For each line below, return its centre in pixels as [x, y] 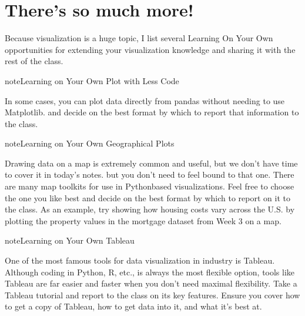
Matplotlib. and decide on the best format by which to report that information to [152, 112]
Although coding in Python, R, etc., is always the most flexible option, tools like [150, 272]
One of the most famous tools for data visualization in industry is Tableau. [140, 260]
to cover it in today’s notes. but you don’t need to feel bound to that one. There [150, 174]
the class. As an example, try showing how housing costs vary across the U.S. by [150, 209]
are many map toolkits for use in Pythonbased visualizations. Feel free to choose [150, 186]
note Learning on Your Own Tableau [70, 240]
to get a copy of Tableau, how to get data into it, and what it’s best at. [133, 306]
